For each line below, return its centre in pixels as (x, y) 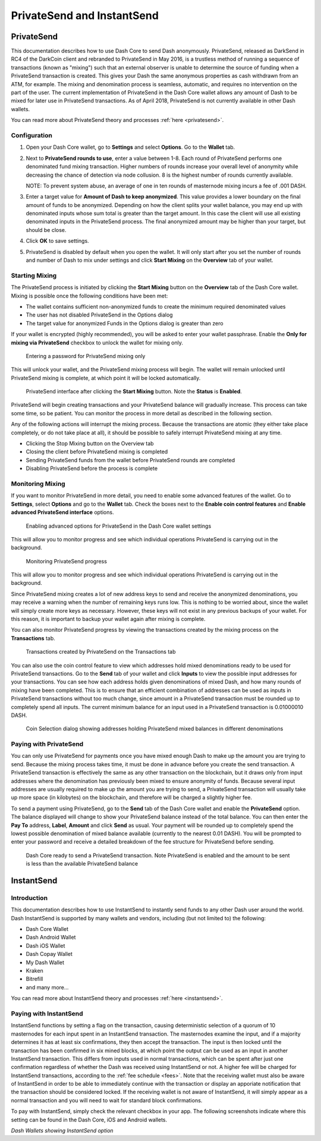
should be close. (46, 230)
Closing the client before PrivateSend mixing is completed (97, 452)
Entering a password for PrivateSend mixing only (86, 356)
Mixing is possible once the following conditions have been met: (89, 296)
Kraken (35, 971)
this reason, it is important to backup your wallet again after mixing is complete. (108, 619)
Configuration (32, 135)
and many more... (47, 987)
